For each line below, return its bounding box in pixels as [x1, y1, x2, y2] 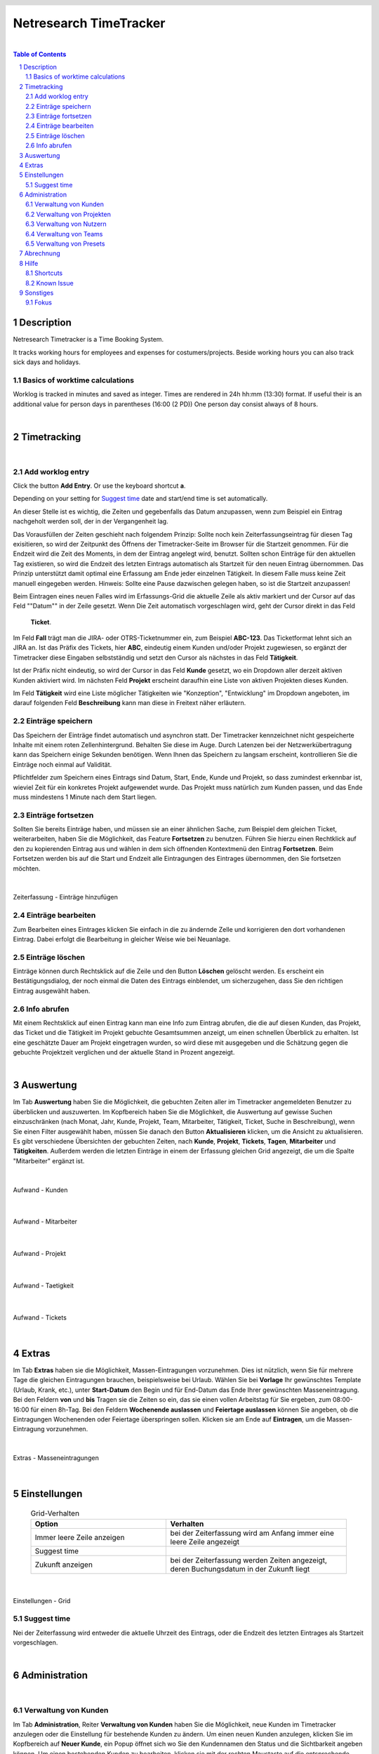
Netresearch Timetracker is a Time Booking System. [13, 335, 164, 344]
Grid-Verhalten [30, 1508, 80, 1518]
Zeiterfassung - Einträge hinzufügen [13, 893, 119, 902]
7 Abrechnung [19, 249, 60, 257]
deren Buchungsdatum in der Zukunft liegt [170, 1565, 310, 1574]
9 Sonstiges [19, 288, 54, 297]
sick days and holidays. [13, 358, 81, 366]
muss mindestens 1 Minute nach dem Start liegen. [13, 793, 157, 801]
